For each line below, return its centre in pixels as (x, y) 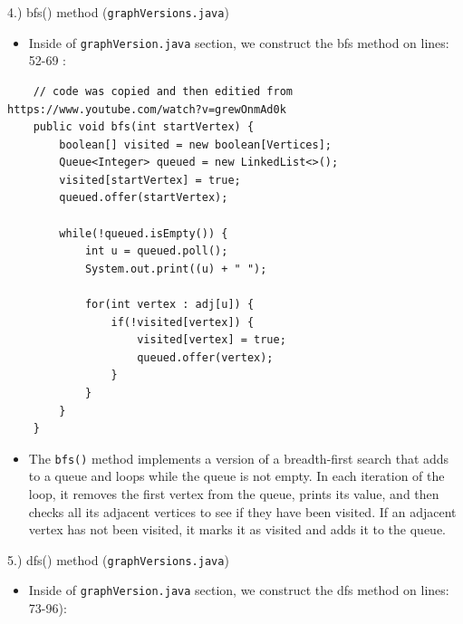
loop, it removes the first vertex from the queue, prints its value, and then (234, 494)
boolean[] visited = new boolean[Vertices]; (195, 144)
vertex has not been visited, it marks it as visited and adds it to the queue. (237, 529)
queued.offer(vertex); (205, 357)
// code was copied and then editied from (163, 91)
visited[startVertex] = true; (150, 180)
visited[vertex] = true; (212, 340)
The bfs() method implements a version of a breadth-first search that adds (239, 458)
